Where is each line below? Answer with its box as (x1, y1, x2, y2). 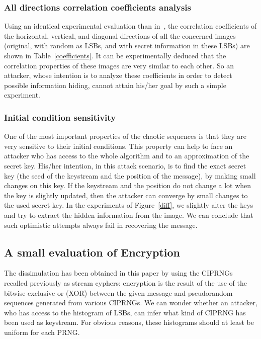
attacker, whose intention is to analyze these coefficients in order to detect (4, 70, 232, 80)
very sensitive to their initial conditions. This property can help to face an (4, 140, 233, 151)
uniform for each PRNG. (4, 326, 80, 337)
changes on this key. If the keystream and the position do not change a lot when (4, 180, 251, 191)
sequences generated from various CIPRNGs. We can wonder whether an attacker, (4, 297, 257, 308)
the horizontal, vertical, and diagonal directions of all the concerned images (4, 30, 236, 41)
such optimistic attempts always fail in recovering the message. (4, 219, 198, 230)
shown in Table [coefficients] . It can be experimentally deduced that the (4, 50, 226, 60)
